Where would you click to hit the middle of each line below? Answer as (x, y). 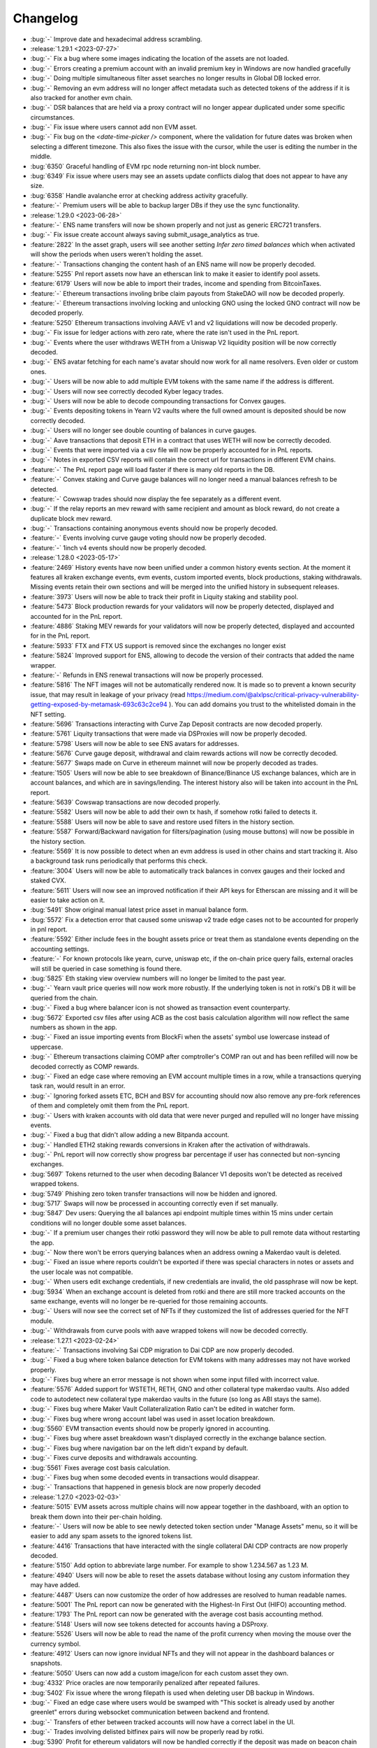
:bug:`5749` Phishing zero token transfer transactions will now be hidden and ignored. (154, 1194)
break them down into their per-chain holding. (96, 1517)
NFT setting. (48, 714)
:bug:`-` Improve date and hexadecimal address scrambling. (116, 39)
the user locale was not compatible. (82, 1272)
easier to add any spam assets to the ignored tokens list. (112, 1536)
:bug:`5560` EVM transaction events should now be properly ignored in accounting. (150, 1428)
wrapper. (43, 665)
